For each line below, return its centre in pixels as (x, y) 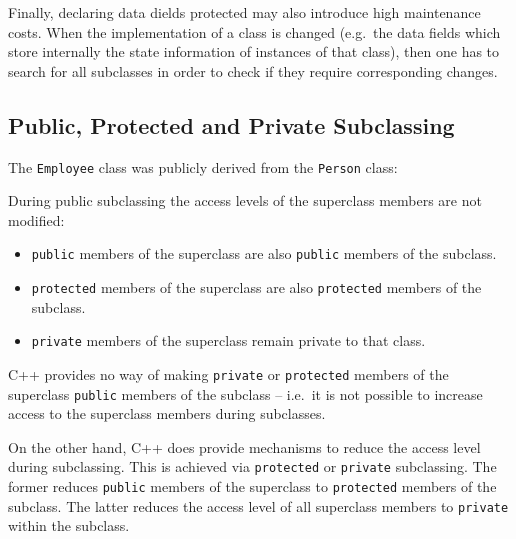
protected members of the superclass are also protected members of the (256, 287)
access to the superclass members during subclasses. (167, 413)
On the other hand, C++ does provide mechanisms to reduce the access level (244, 446)
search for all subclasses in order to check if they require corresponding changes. (253, 70)
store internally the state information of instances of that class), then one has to (254, 51)
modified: (36, 219)
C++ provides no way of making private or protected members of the (228, 373)
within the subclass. (69, 525)
